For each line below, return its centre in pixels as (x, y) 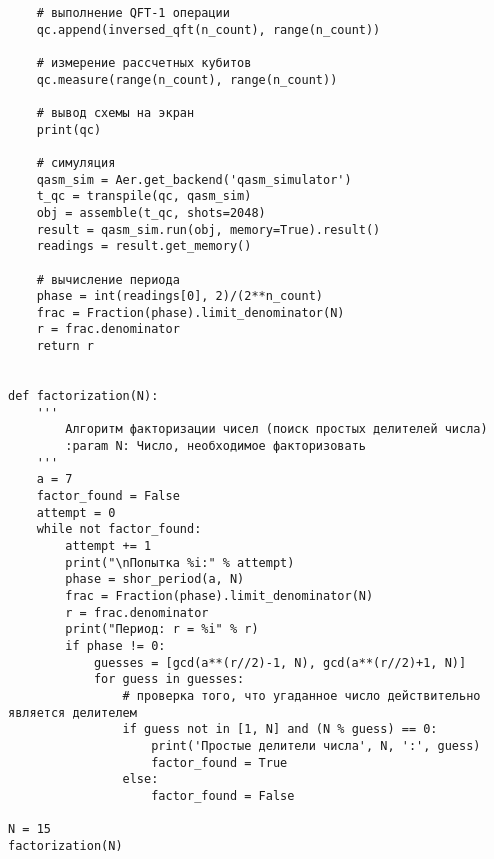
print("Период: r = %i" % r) (162, 629)
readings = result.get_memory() (144, 246)
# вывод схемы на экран (115, 112)
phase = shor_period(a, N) (155, 579)
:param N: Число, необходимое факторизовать (215, 446)
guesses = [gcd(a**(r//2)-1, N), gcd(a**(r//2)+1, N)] (280, 662)
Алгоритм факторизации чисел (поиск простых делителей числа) (276, 429)
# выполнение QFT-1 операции (133, 13)
